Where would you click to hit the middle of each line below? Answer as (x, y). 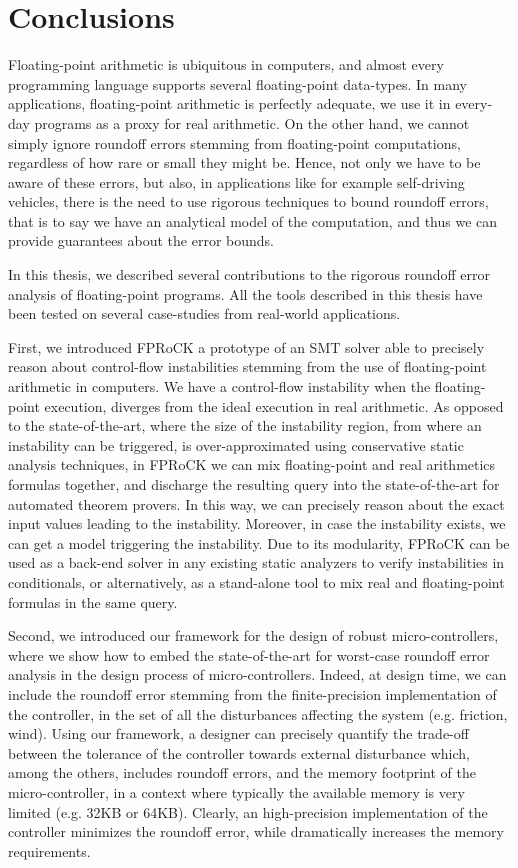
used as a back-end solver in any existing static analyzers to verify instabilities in (256, 562)
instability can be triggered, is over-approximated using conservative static (236, 444)
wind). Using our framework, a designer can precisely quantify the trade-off (238, 733)
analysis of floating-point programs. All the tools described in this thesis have (245, 293)
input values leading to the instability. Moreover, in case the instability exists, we (257, 523)
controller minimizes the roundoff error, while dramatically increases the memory (256, 831)
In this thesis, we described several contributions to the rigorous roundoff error (249, 274)
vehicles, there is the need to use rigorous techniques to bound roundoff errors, (248, 201)
